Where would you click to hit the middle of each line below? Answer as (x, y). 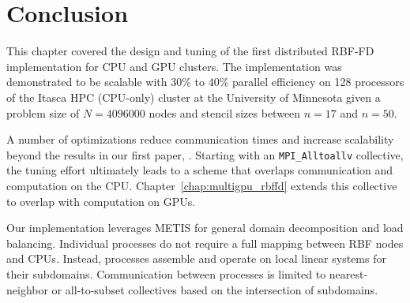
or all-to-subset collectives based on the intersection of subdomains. (215, 289)
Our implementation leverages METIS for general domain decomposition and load (205, 228)
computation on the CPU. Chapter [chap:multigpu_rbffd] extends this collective (202, 185)
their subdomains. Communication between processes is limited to (166, 273)
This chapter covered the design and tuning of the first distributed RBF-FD (190, 51)
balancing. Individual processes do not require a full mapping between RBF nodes (205, 243)
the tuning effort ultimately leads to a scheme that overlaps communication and (200, 170)
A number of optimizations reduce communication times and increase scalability (200, 139)
